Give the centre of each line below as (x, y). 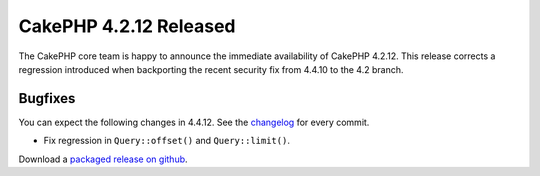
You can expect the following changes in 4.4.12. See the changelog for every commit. (194, 122)
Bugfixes (47, 98)
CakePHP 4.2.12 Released (127, 26)
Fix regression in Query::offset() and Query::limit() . (166, 141)
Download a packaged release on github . (103, 159)
